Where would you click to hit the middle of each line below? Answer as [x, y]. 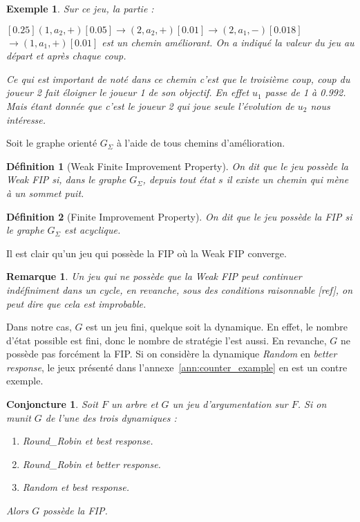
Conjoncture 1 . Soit [52, 404]
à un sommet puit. [45, 193]
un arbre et [134, 404]
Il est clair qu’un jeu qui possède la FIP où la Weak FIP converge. [146, 253]
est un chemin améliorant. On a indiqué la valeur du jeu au [228, 42]
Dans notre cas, [39, 327]
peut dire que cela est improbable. [76, 303]
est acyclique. [93, 230]
